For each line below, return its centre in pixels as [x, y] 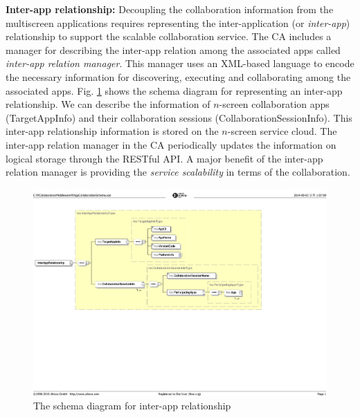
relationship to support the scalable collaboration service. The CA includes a [169, 36]
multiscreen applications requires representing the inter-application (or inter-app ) [178, 22]
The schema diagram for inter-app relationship [132, 406]
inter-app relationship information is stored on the [112, 131]
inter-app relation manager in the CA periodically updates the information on [171, 144]
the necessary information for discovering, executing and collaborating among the [178, 76]
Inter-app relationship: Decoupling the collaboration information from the [170, 9]
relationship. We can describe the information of [108, 104]
